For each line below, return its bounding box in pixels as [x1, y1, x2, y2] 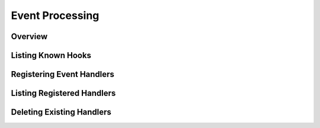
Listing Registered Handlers [11, 88, 116, 98]
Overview [11, 31, 48, 41]
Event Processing [11, 9, 100, 22]
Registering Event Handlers [11, 69, 115, 79]
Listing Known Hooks [11, 50, 92, 60]
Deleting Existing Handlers [11, 107, 112, 117]
